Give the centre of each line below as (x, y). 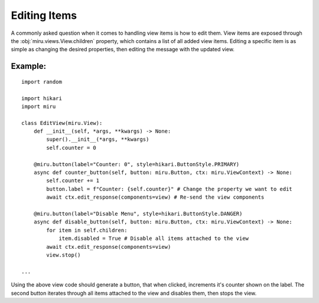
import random (42, 82)
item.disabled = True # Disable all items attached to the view (154, 238)
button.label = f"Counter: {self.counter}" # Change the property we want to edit (169, 189)
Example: (29, 66)
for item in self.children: (87, 230)
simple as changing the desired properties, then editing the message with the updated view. (123, 50)
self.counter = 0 (71, 148)
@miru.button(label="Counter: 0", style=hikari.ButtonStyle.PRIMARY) (136, 164)
